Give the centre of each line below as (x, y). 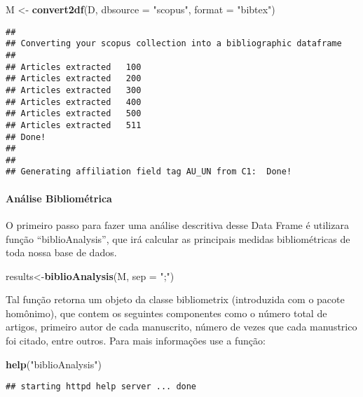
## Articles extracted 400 (74, 102)
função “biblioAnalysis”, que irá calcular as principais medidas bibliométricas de (178, 238)
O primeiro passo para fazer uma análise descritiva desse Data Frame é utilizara (177, 224)
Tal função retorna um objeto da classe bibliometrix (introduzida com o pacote (175, 299)
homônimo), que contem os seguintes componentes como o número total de (166, 313)
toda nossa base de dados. (61, 252)
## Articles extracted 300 (74, 90)
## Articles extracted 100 (74, 67)
